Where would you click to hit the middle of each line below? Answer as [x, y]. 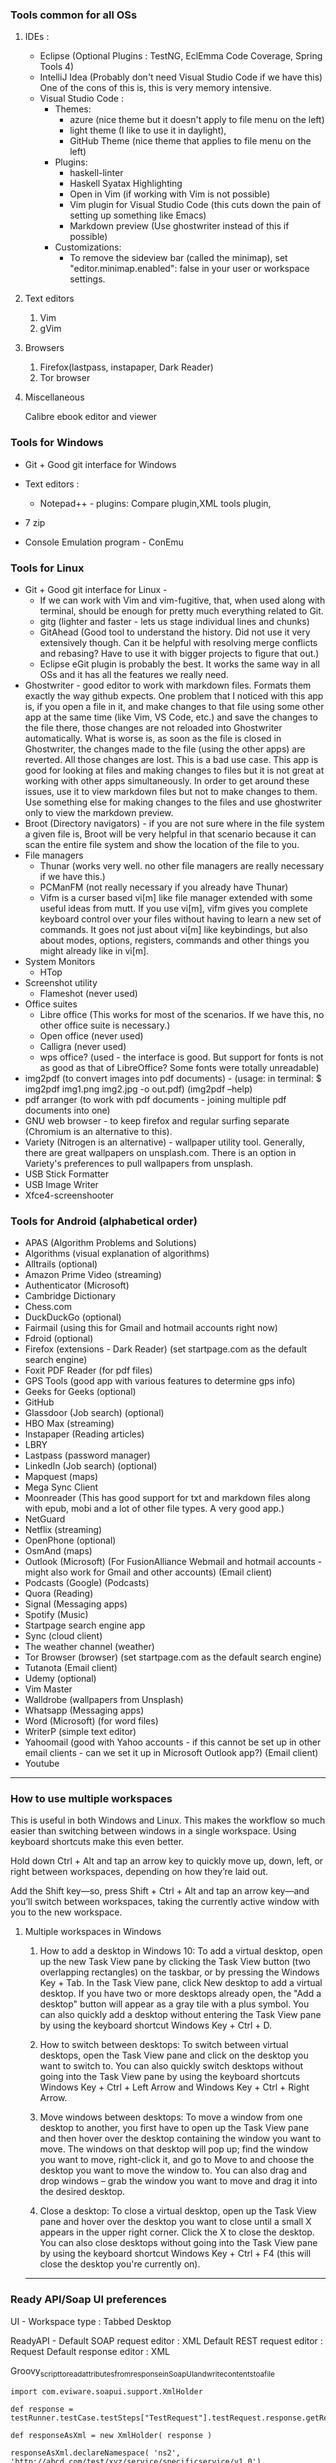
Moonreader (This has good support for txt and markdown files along [167, 1498]
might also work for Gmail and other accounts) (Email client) [148, 1572]
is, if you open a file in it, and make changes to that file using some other [174, 706]
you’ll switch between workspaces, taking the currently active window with [165, 1902]
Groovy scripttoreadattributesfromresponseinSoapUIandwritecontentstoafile [142, 2371]
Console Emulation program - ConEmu [104, 542]
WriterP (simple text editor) [80, 1732]
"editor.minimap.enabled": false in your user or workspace [189, 269]
